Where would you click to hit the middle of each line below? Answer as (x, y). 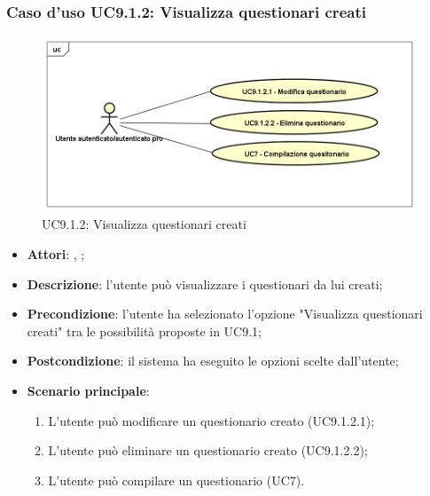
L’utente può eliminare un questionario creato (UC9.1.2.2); (208, 450)
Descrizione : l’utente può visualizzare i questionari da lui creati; (205, 283)
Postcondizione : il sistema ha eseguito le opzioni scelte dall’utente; (213, 361)
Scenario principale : (88, 391)
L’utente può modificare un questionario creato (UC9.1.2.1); (211, 420)
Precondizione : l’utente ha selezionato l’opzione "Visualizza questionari (225, 314)
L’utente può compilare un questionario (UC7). (176, 480)
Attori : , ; (56, 254)
